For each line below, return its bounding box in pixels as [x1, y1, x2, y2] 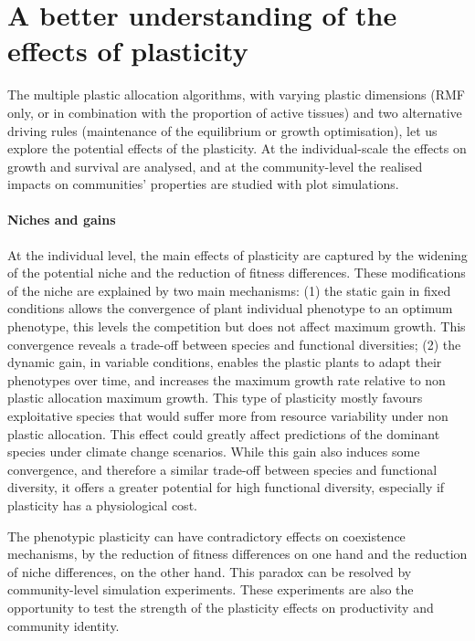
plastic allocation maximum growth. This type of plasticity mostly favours [7, 388, 423, 407]
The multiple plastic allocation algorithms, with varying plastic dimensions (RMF [7, 85, 465, 104]
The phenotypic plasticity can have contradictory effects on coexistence [7, 526, 406, 545]
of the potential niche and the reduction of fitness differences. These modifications [7, 263, 466, 282]
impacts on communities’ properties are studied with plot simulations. [7, 174, 399, 194]
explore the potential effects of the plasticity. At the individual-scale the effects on [7, 139, 467, 158]
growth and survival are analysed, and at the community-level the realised [7, 156, 423, 175]
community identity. [7, 615, 120, 635]
